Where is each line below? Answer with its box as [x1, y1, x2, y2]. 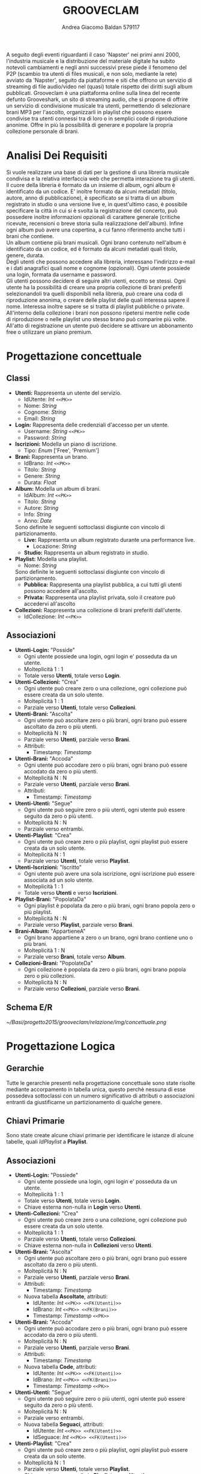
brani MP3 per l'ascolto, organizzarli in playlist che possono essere [6, 108, 172, 115]
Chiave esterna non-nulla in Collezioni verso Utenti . [23, 1242, 153, 1249]
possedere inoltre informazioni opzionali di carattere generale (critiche [6, 213, 181, 220]
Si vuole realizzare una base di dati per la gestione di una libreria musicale [6, 168, 190, 176]
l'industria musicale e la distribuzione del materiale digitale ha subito [6, 57, 175, 64]
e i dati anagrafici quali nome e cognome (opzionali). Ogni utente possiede [6, 264, 190, 271]
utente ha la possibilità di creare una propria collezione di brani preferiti [6, 283, 182, 290]
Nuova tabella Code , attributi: [23, 1363, 97, 1371]
